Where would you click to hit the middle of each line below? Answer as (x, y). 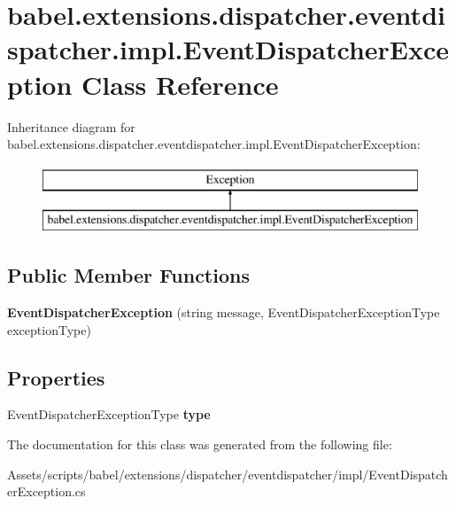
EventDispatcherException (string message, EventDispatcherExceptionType (224, 312)
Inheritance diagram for (71, 126)
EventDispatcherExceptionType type (109, 414)
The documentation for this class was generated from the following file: (200, 444)
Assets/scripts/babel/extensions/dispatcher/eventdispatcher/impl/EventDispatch (228, 474)
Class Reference (180, 84)
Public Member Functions (128, 275)
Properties (56, 377)
